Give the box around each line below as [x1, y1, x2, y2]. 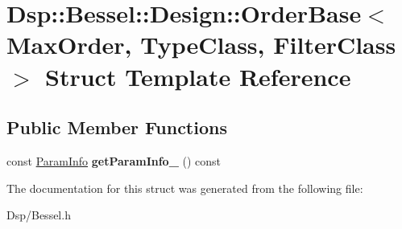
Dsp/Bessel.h [6, 207, 71, 223]
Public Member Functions [6, 115, 227, 140]
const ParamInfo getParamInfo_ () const [6, 152, 222, 169]
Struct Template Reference [45, 59, 351, 92]
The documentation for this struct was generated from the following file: [6, 179, 363, 196]
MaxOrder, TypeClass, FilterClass [6, 28, 396, 61]
